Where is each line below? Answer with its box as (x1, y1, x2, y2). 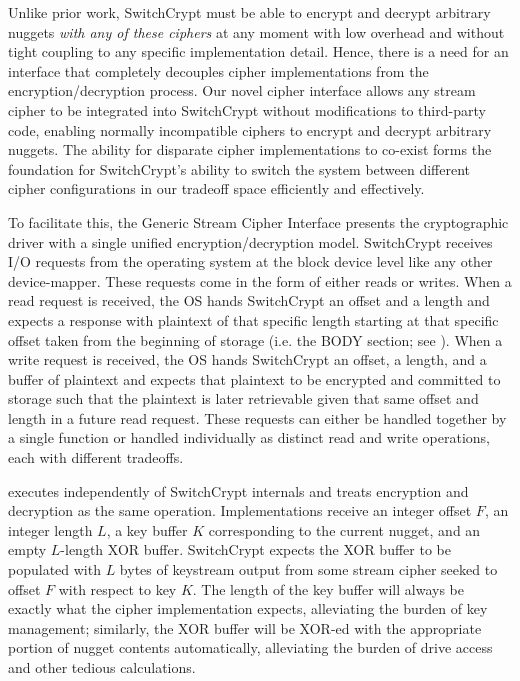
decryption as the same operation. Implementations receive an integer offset (8, 500, 472, 521)
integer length (8, 519, 93, 540)
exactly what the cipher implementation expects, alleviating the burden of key (8, 598, 488, 619)
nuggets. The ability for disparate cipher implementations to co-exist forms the (8, 139, 492, 160)
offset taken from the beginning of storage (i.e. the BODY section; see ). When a (8, 329, 503, 350)
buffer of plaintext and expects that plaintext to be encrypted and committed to (8, 368, 501, 389)
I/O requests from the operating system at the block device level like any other (8, 251, 493, 272)
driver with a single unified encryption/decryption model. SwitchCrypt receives (8, 231, 493, 252)
